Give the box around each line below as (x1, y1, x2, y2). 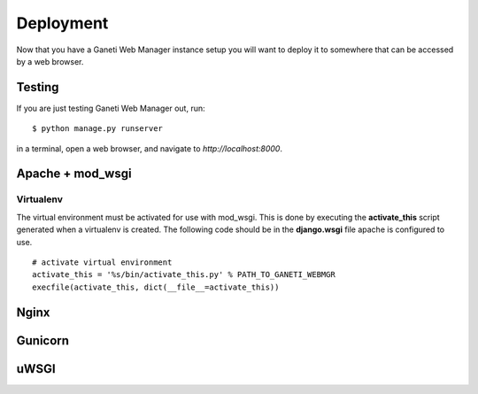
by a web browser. (16, 56, 84, 66)
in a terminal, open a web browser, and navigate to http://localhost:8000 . (16, 143, 283, 154)
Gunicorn (16, 333, 70, 348)
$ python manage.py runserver (32, 124, 164, 134)
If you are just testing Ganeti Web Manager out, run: (16, 103, 205, 113)
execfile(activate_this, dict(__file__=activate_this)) (32, 282, 280, 292)
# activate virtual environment (32, 257, 173, 267)
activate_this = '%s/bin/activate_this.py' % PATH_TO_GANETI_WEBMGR (32, 270, 335, 280)
